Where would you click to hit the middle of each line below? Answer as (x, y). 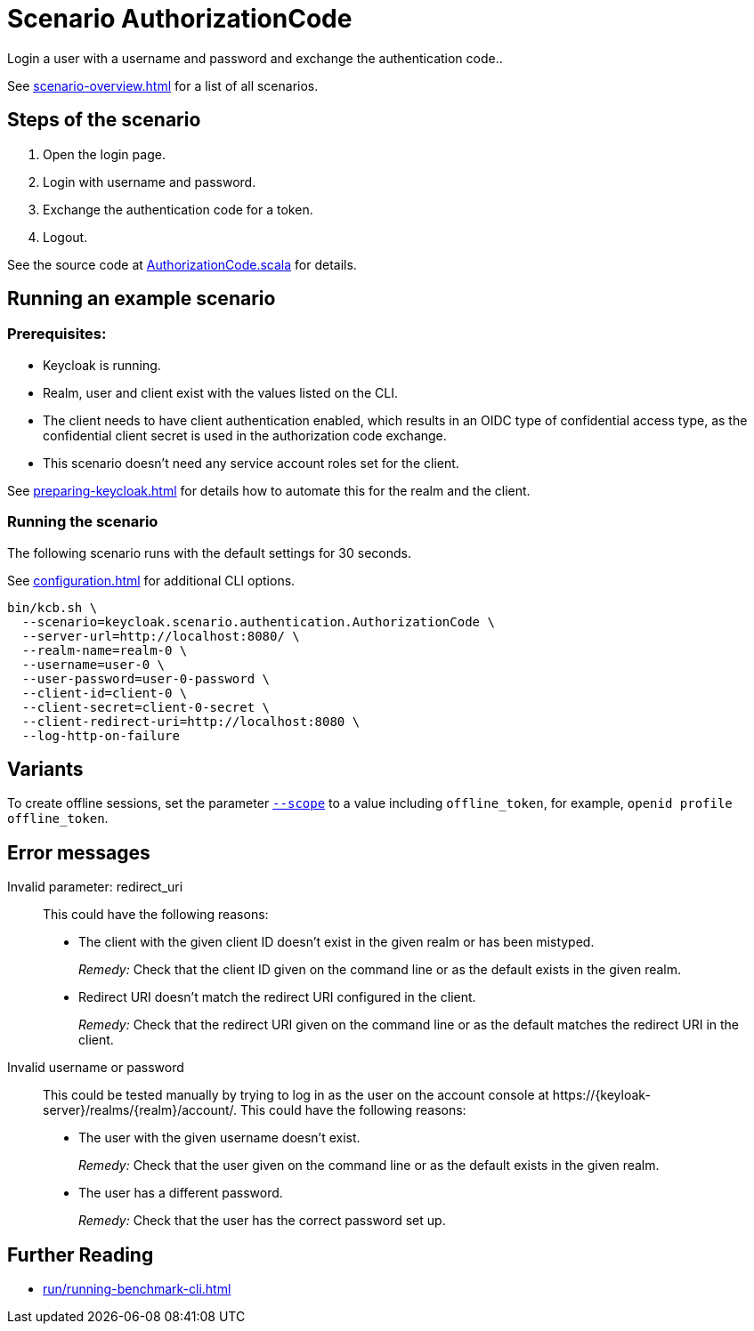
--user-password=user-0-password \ (146, 678)
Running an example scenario (142, 299)
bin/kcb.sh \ (53, 607)
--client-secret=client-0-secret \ (146, 707)
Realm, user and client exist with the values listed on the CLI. (220, 392)
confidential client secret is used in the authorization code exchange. (245, 435)
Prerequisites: (57, 334)
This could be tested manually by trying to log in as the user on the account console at (296, 1095)
